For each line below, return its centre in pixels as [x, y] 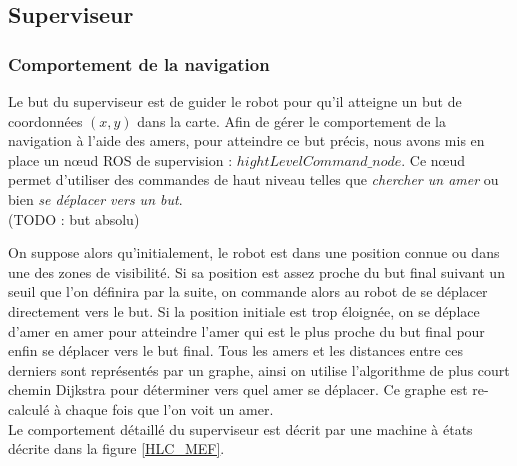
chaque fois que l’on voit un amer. [169, 408]
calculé [29, 408]
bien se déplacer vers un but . [95, 198]
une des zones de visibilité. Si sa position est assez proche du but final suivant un [256, 271]
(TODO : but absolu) [74, 218]
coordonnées [45, 120]
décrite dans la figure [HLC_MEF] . [116, 448]
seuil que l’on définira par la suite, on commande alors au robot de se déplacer [248, 291]
